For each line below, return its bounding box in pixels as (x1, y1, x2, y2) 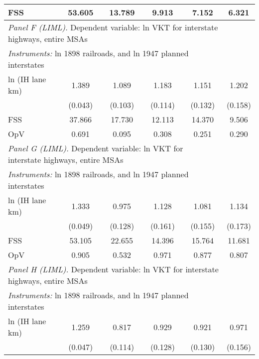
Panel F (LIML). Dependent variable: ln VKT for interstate (8, 21, 218, 33)
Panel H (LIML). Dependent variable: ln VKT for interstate (8, 263, 219, 275)
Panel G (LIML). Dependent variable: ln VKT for (8, 142, 183, 154)
